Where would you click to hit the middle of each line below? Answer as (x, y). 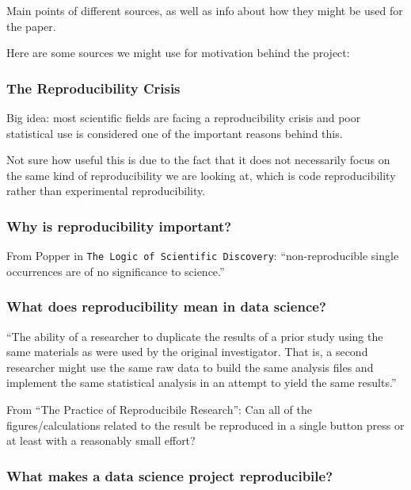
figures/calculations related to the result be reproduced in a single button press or (205, 425)
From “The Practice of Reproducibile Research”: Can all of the (159, 410)
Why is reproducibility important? (119, 226)
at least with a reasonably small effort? (101, 440)
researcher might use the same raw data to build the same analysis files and (190, 367)
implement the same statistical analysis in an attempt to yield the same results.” (202, 383)
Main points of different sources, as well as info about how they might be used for (205, 10)
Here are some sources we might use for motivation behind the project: (178, 53)
